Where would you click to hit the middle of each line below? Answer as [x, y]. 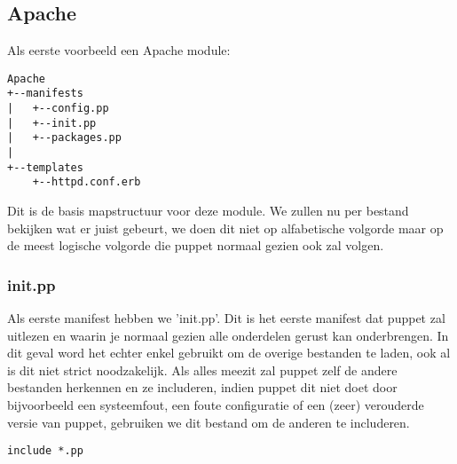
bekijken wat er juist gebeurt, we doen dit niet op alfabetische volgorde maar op [225, 228]
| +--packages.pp [64, 138]
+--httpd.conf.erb [87, 182]
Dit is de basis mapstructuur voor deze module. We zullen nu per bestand [208, 211]
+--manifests [45, 94]
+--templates [45, 167]
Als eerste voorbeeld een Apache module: [119, 50]
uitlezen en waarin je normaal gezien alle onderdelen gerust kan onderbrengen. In [228, 335]
